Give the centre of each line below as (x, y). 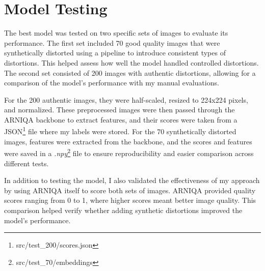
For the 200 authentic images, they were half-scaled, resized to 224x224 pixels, (126, 99)
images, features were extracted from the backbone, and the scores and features (128, 141)
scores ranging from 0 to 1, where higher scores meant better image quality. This (130, 200)
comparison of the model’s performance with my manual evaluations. (112, 83)
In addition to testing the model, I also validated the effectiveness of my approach (132, 180)
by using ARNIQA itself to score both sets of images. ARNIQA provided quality (130, 190)
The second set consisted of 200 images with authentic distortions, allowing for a (130, 72)
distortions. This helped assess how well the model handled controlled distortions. (131, 62)
